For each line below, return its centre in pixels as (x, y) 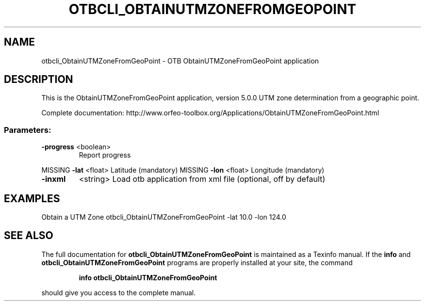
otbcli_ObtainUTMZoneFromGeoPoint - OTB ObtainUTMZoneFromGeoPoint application (180, 61)
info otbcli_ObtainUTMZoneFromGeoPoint (148, 277)
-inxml (54, 179)
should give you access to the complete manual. (119, 292)
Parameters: (28, 130)
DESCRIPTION (39, 80)
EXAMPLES (32, 198)
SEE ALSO (29, 236)
